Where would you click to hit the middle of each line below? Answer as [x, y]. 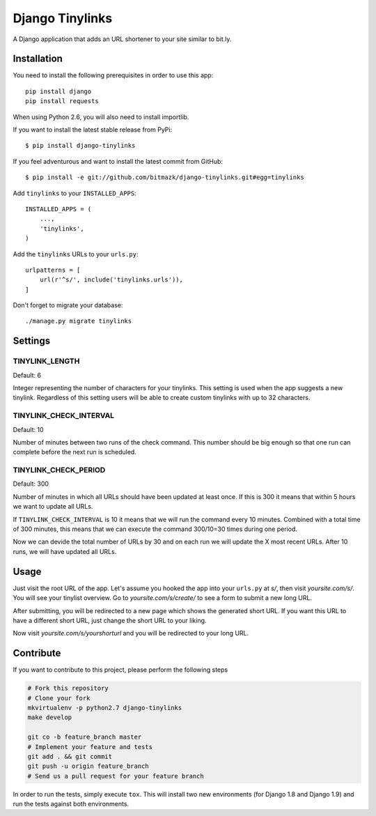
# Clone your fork [59, 698]
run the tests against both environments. [71, 804]
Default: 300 [31, 484]
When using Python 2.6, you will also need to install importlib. [101, 117]
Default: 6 [27, 375]
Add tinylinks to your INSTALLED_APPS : [75, 193]
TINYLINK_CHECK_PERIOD [59, 470]
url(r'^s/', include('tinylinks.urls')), [111, 280]
